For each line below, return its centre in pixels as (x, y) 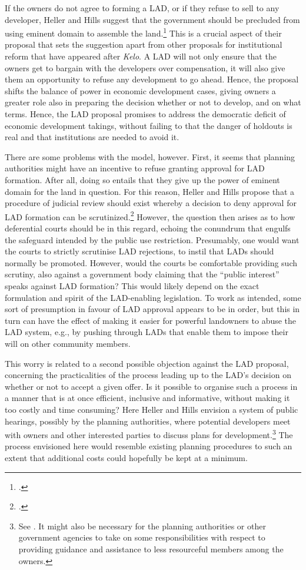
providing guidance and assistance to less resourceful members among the (151, 549)
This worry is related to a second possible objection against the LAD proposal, (147, 363)
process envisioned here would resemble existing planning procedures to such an (149, 446)
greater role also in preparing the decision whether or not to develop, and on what (153, 102)
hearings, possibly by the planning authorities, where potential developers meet (148, 421)
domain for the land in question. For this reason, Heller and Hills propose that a (149, 191)
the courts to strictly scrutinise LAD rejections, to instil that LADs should (139, 251)
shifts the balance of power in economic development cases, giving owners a (140, 90)
